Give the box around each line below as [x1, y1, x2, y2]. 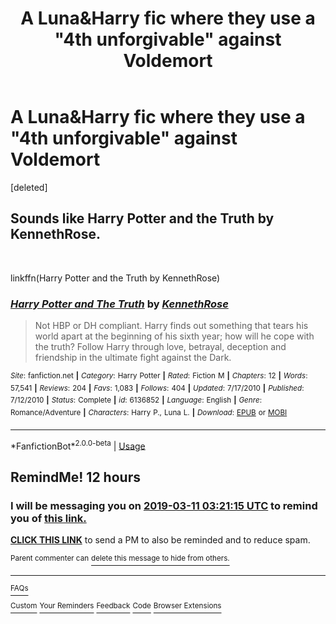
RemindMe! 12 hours [10, 468, 141, 486]
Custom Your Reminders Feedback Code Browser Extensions [10, 601, 222, 611]
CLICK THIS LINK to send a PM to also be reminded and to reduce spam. [10, 534, 311, 546]
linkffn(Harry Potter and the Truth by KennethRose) [10, 272, 221, 284]
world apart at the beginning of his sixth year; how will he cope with [34, 330, 315, 342]
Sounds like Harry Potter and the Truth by [10, 210, 275, 227]
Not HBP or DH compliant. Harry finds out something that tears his [34, 320, 309, 332]
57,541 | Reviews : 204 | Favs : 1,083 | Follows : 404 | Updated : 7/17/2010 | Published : [10, 383, 305, 393]
